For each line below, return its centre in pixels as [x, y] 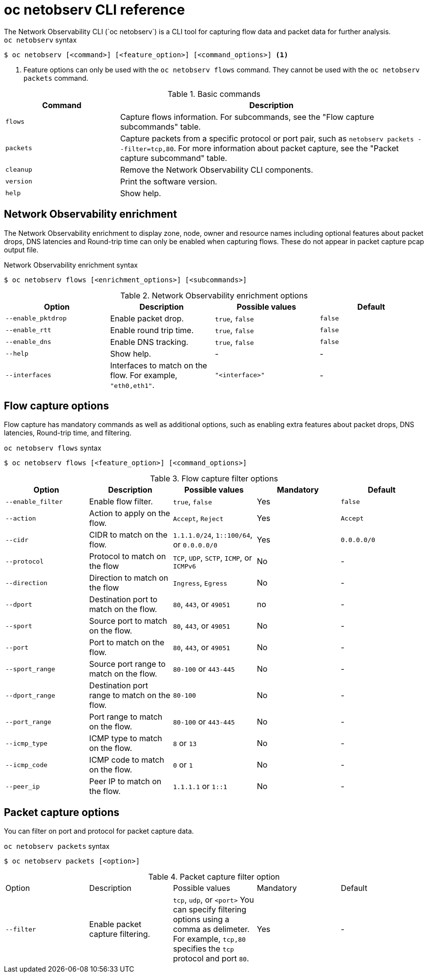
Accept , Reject [198, 518]
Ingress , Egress [200, 583]
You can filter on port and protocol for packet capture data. [99, 831]
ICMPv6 [185, 566]
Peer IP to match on [125, 782]
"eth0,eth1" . [132, 385]
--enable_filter [34, 501]
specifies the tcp [203, 949]
